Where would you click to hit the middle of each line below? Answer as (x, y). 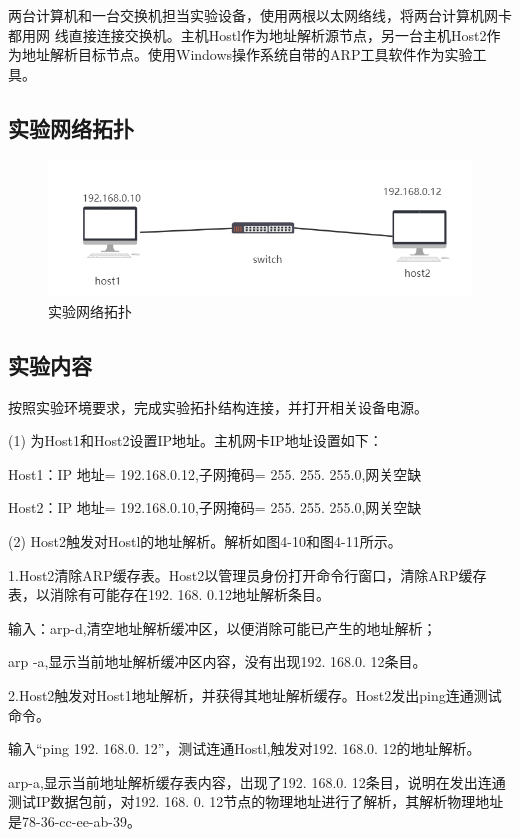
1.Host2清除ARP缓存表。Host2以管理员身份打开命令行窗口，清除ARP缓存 (247, 574)
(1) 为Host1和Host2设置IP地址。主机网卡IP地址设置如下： (195, 440)
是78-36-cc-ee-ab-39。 (74, 821)
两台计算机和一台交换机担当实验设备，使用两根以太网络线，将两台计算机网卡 (260, 15)
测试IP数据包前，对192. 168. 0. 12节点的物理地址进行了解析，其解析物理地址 (256, 801)
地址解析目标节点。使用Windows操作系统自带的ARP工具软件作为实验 (247, 54)
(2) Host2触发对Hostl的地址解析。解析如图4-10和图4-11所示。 (205, 541)
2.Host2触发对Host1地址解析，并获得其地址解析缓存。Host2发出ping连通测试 (255, 695)
